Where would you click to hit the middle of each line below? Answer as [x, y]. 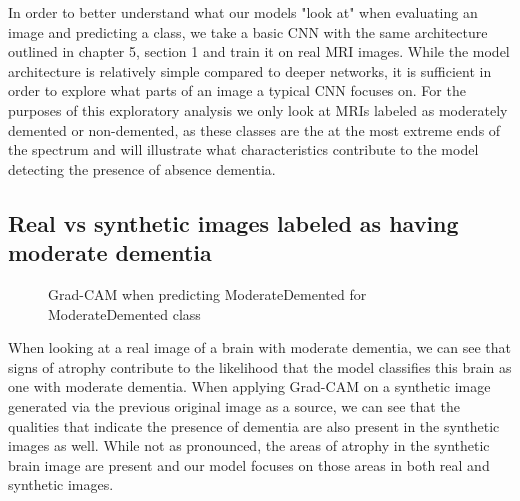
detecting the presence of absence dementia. [142, 168]
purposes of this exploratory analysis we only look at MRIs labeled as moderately [258, 109]
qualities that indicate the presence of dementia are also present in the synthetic [254, 425]
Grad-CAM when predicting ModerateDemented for [207, 293]
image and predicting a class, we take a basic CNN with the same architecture [248, 31]
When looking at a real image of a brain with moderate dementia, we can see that [259, 347]
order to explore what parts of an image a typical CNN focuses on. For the [237, 90]
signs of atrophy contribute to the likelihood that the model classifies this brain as [260, 366]
